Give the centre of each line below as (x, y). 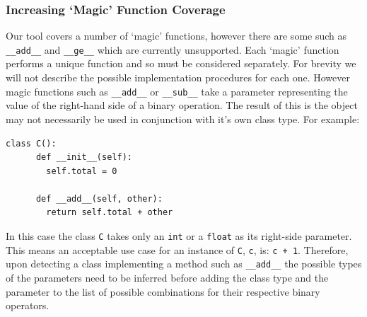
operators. (28, 305)
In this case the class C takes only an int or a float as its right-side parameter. (179, 236)
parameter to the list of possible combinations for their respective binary (163, 291)
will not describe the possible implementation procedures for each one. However (178, 77)
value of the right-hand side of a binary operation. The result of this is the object (182, 105)
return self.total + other (110, 213)
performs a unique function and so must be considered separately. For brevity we (181, 63)
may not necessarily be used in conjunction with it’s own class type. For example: (183, 119)
